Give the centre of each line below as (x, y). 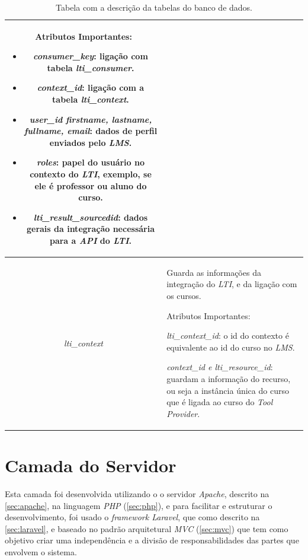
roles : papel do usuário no (90, 162)
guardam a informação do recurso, (229, 378)
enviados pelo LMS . (91, 142)
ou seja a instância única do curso (228, 390)
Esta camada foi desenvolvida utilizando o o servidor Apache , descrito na (137, 493)
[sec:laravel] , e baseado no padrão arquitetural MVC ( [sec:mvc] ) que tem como (147, 528)
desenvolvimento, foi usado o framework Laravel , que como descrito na (132, 517)
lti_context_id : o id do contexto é (228, 335)
